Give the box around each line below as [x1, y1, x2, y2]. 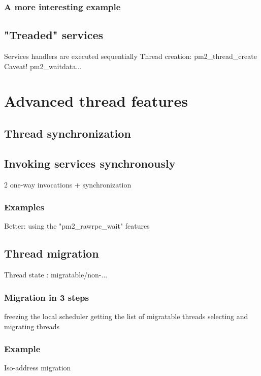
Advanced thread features [4, 90, 188, 111]
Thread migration [4, 245, 99, 261]
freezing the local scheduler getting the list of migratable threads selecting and [4, 311, 248, 322]
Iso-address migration [4, 362, 71, 373]
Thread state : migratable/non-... [4, 269, 108, 280]
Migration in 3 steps [4, 291, 89, 303]
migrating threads [4, 321, 60, 331]
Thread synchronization [4, 126, 131, 141]
